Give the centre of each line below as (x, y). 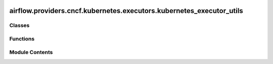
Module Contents (31, 52)
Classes (19, 25)
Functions (22, 38)
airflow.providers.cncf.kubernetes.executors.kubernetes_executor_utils (126, 11)
